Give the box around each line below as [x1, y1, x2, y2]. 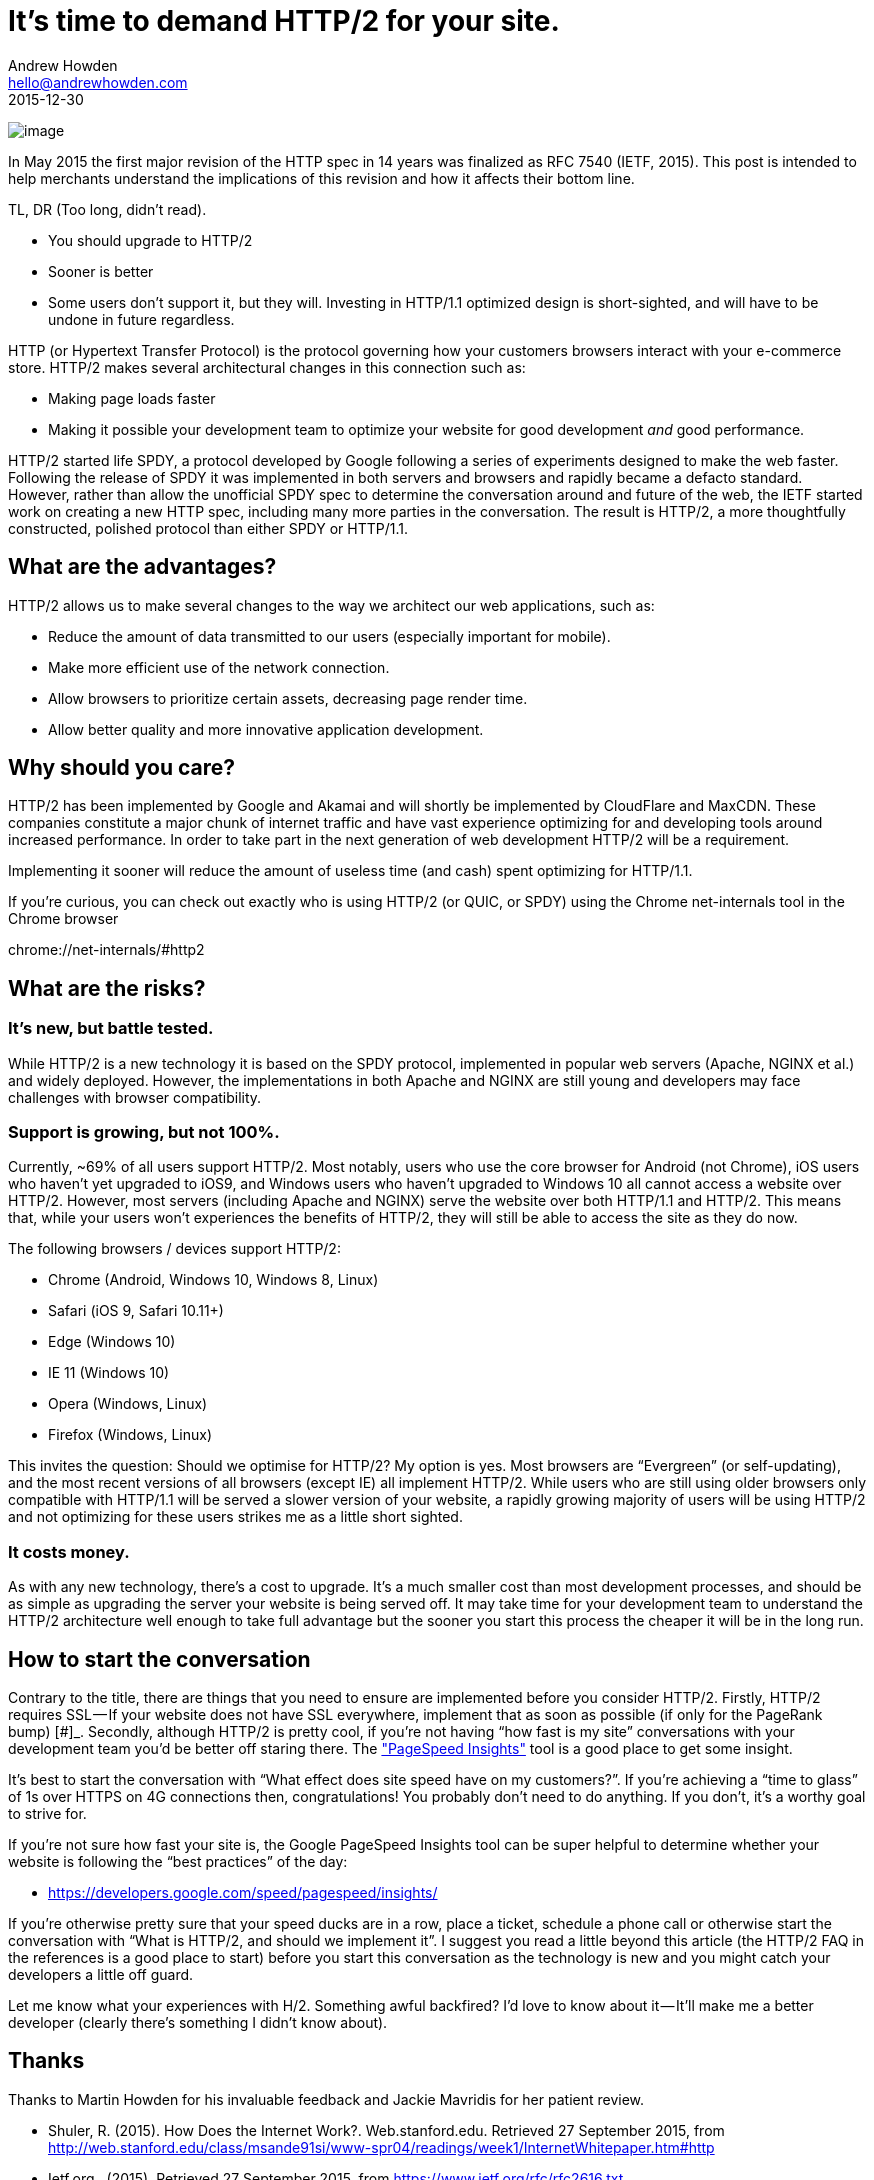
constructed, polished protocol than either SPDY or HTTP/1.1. [8, 519, 408, 537]
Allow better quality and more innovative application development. [48, 720, 484, 738]
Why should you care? [8, 755, 236, 781]
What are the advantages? [8, 554, 277, 580]
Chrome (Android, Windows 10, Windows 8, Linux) [48, 1271, 379, 1289]
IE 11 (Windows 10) [48, 1364, 170, 1382]
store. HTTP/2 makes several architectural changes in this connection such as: [8, 358, 526, 376]
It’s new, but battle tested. [8, 1018, 214, 1039]
